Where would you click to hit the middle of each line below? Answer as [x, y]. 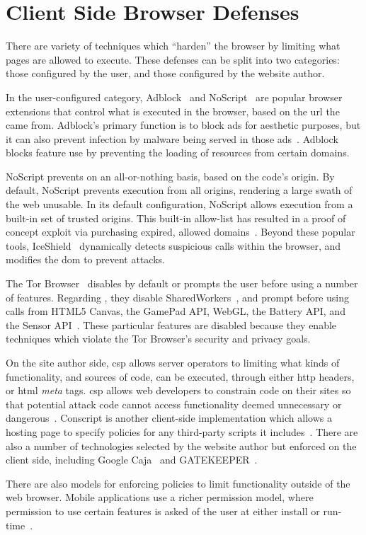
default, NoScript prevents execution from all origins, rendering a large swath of [179, 190]
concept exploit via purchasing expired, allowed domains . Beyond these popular [181, 232]
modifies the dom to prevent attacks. [85, 259]
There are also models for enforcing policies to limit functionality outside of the [178, 483]
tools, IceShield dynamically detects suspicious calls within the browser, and [173, 245]
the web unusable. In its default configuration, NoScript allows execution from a [179, 204]
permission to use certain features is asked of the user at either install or [163, 511]
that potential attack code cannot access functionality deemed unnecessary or [174, 404]
